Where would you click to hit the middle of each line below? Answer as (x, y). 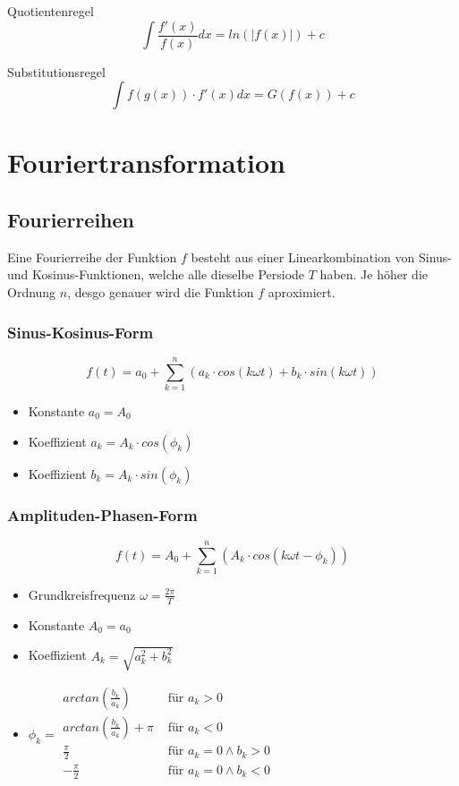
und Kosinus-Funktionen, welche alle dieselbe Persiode (156, 274)
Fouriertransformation (146, 162)
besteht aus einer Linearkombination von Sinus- (322, 256)
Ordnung (32, 292)
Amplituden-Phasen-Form (102, 515)
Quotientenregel (51, 11)
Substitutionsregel (56, 71)
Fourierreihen (71, 220)
